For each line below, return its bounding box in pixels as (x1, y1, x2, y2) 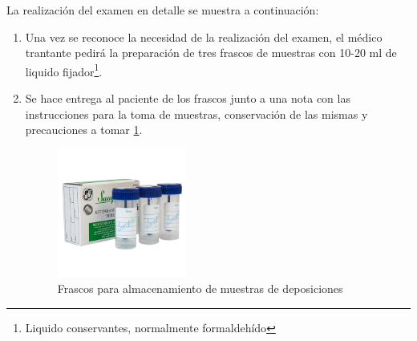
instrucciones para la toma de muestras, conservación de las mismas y (25, 105, 368, 122)
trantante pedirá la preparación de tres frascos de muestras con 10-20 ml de (25, 44, 397, 61)
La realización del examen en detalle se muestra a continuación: (6, 2, 319, 18)
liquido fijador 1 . (25, 60, 103, 79)
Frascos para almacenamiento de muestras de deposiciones (57, 280, 343, 297)
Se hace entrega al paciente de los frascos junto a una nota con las (25, 90, 350, 107)
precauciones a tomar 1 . (25, 121, 143, 138)
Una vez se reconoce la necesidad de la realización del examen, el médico (25, 28, 383, 45)
